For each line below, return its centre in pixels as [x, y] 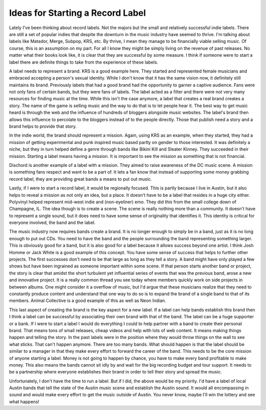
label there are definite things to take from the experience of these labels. [84, 62]
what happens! [24, 402]
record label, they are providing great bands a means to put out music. [81, 179]
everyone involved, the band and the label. [52, 223]
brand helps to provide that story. [43, 126]
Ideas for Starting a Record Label [78, 13]
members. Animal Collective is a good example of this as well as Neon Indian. [88, 300]
